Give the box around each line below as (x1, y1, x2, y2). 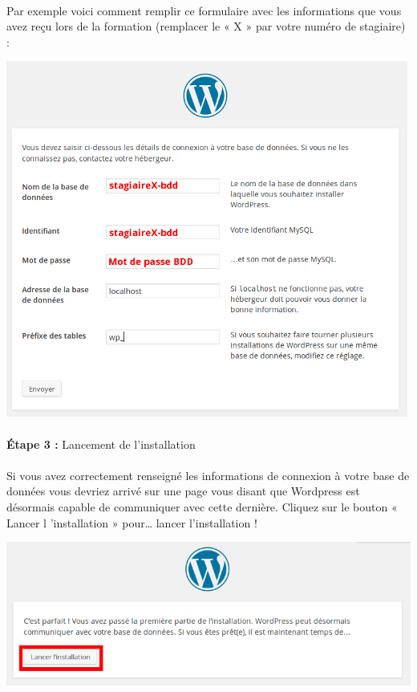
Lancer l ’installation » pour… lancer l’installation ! (6, 514, 257, 531)
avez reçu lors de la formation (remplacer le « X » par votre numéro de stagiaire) (6, 18, 406, 35)
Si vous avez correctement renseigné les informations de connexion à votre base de (6, 466, 410, 483)
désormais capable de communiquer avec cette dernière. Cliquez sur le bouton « (6, 498, 398, 515)
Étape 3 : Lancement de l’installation (6, 435, 196, 452)
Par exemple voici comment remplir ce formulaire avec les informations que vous (6, 2, 402, 18)
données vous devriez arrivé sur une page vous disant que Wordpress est (6, 482, 360, 499)
